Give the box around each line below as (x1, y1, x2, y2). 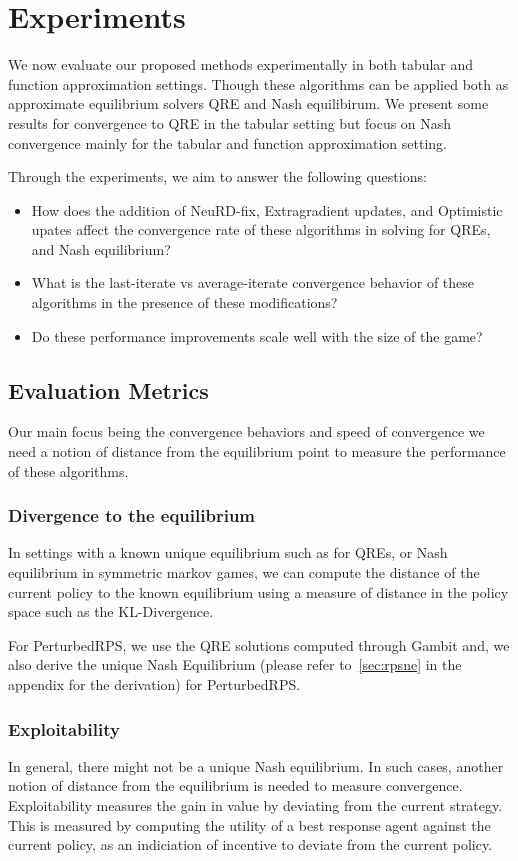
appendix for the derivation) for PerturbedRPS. (8, 674, 301, 695)
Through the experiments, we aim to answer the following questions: (8, 166, 427, 187)
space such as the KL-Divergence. (8, 601, 214, 622)
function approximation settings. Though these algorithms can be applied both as (8, 73, 509, 94)
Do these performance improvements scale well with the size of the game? (31, 325, 483, 346)
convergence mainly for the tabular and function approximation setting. (8, 132, 447, 153)
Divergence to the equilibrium (8, 503, 256, 528)
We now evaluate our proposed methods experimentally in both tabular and (8, 54, 474, 75)
